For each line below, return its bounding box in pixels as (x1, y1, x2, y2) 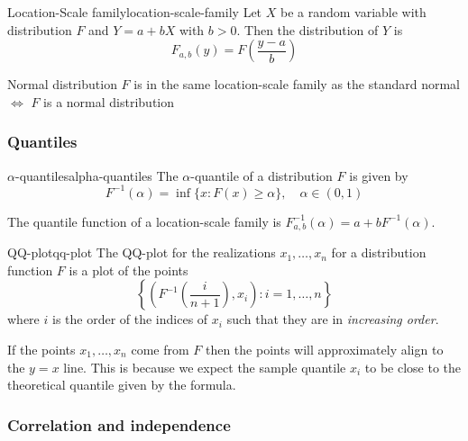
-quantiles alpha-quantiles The (14, 166, 179, 184)
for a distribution (331, 243, 427, 262)
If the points (7, 339, 76, 358)
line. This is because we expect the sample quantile (63, 357, 346, 376)
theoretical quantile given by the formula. (7, 375, 236, 394)
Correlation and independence (7, 413, 231, 436)
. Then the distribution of (236, 20, 379, 39)
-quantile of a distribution (190, 166, 333, 184)
